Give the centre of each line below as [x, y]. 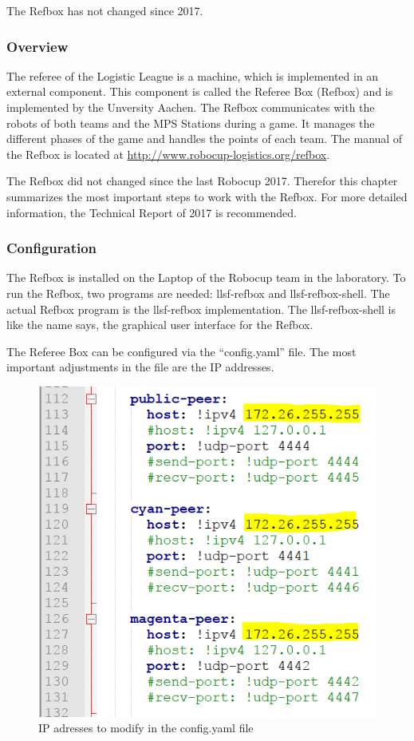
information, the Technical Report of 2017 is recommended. [152, 212]
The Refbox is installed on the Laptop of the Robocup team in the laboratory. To [206, 277]
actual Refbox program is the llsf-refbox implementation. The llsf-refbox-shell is [201, 309]
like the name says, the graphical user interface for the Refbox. [160, 325]
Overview [37, 46]
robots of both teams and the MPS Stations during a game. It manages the [191, 123]
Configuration [52, 248]
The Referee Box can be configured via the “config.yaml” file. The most [181, 351]
